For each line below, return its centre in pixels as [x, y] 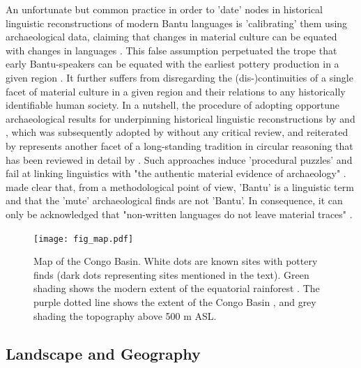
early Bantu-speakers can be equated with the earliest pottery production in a [172, 64]
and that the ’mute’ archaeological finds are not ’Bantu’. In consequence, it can [174, 200]
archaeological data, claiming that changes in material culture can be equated [171, 37]
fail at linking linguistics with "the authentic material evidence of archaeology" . [176, 173]
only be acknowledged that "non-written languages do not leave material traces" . [179, 214]
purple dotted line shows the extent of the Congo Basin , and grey [175, 301]
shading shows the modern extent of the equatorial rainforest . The [177, 288]
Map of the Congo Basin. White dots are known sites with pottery [176, 261]
